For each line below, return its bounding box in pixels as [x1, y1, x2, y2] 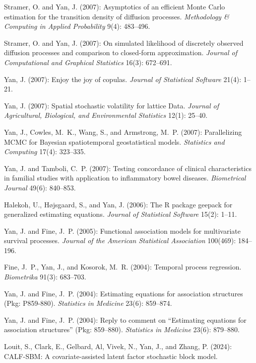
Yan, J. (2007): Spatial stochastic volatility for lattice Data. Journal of [4, 100, 219, 110]
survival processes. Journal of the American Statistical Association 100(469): [4, 235, 236, 246]
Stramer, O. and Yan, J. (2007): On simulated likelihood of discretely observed [4, 37, 244, 48]
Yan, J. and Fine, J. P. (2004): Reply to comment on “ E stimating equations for [4, 314, 247, 325]
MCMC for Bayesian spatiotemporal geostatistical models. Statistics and [4, 136, 225, 147]
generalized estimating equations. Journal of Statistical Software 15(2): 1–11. [4, 209, 237, 219]
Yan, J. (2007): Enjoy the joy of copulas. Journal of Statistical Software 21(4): [4, 74, 242, 84]
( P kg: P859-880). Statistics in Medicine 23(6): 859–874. [4, 298, 172, 308]
